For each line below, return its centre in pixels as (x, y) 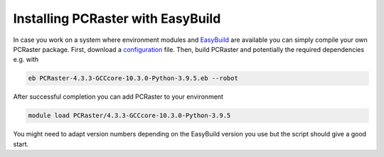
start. (21, 144)
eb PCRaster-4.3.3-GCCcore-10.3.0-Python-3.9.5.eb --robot (133, 78)
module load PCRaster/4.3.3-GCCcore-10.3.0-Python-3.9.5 (129, 116)
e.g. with (26, 60)
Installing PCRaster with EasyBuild (117, 18)
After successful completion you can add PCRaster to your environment (118, 97)
